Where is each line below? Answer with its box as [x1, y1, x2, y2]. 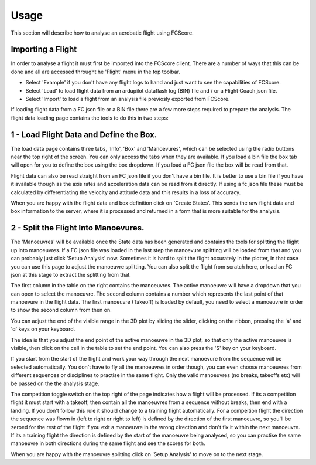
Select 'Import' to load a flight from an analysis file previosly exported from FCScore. [25, 96, 230, 103]
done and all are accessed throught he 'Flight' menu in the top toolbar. [11, 68, 181, 75]
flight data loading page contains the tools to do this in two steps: [11, 114, 169, 121]
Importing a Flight [11, 45, 77, 55]
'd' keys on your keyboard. [11, 325, 75, 332]
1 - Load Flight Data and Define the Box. [11, 130, 157, 140]
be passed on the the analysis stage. [11, 380, 99, 387]
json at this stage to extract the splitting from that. [11, 271, 131, 278]
